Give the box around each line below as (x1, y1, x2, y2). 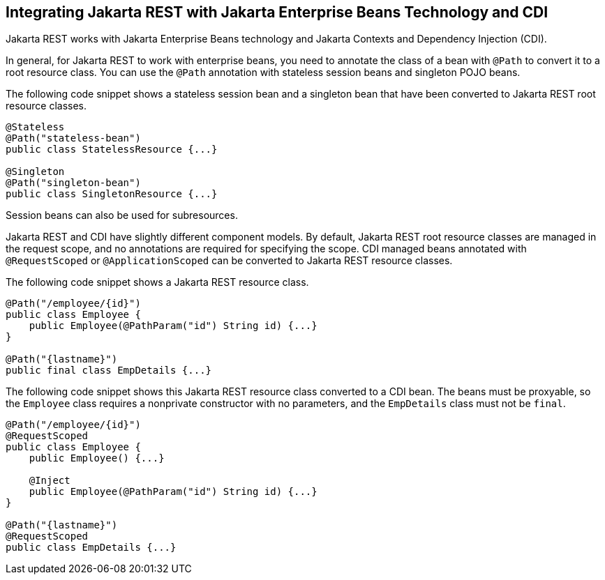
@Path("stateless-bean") (6, 132, 141, 144)
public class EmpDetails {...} (6, 542, 177, 554)
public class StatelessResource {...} (6, 144, 218, 155)
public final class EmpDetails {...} (6, 365, 212, 376)
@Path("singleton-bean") (6, 177, 141, 189)
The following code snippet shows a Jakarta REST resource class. (6, 276, 309, 289)
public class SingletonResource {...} (6, 188, 218, 200)
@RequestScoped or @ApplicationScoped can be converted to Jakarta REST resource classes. (6, 254, 453, 267)
